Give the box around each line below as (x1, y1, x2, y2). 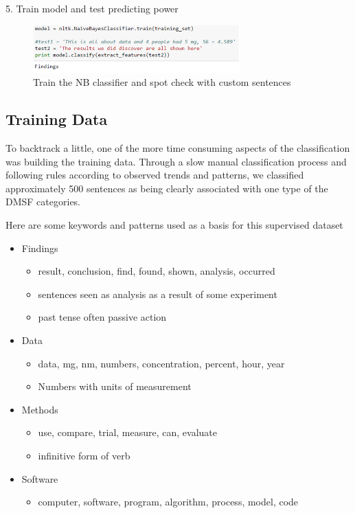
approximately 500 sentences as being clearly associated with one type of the (5, 181, 328, 195)
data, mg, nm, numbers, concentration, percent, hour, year (38, 356, 285, 370)
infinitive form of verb (38, 448, 130, 462)
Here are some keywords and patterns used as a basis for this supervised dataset (5, 217, 343, 231)
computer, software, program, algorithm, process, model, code (38, 494, 299, 509)
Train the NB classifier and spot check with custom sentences (33, 75, 291, 89)
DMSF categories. (5, 194, 81, 209)
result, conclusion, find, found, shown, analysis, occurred (38, 264, 275, 278)
